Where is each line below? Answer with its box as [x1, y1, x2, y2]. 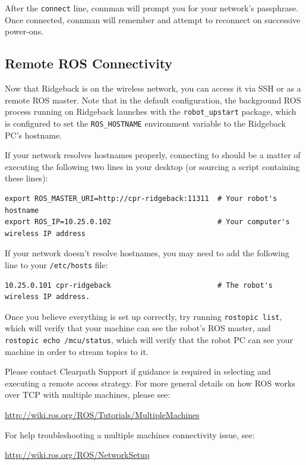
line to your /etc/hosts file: [5, 258, 108, 271]
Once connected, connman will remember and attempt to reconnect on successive [5, 13, 301, 26]
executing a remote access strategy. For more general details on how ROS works [5, 376, 295, 389]
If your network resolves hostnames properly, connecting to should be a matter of [5, 149, 301, 161]
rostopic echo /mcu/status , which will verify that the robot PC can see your [5, 333, 294, 345]
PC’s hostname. [5, 128, 62, 141]
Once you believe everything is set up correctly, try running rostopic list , [5, 310, 282, 322]
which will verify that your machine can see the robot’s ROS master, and [5, 322, 271, 334]
